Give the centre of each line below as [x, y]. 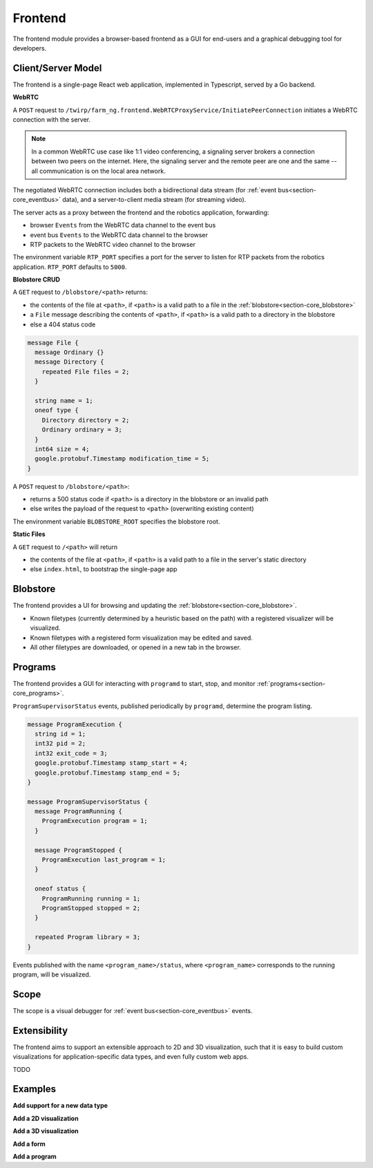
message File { [53, 343]
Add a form [29, 1144]
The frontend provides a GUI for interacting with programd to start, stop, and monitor [134, 683]
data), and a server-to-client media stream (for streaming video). [154, 200]
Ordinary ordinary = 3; [82, 430]
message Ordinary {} [69, 352]
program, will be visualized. [52, 974]
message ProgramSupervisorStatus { [87, 801]
